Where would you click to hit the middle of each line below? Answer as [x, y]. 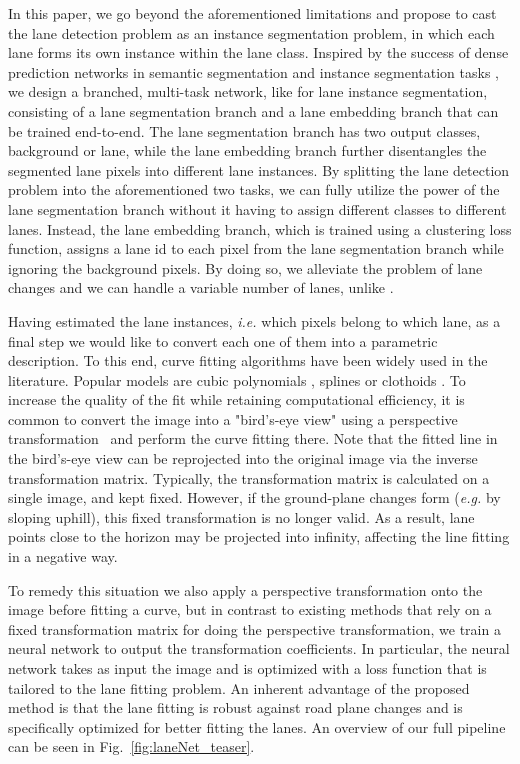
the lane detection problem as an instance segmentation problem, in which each [251, 32]
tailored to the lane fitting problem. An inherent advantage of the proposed [239, 687]
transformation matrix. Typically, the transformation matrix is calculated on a [249, 477]
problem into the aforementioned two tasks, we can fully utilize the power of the [254, 189]
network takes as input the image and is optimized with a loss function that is [247, 668]
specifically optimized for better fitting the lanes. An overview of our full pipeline [257, 726]
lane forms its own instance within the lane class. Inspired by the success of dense [258, 52]
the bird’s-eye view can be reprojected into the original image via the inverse [243, 458]
